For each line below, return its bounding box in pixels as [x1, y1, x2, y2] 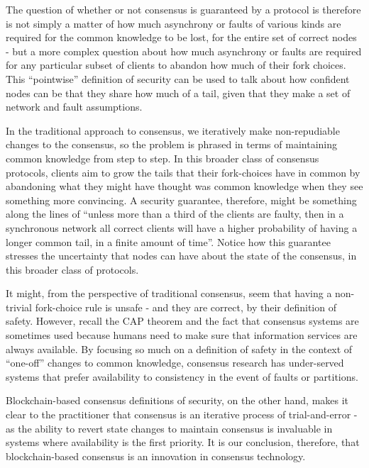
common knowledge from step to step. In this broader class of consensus [6, 150, 319, 165]
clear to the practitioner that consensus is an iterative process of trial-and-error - [6, 407, 358, 422]
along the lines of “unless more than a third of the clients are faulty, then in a [6, 206, 344, 221]
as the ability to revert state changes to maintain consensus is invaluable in [6, 420, 333, 435]
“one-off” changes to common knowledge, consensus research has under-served [6, 355, 344, 370]
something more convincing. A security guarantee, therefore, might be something [6, 192, 357, 207]
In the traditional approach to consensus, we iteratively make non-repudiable [6, 123, 340, 138]
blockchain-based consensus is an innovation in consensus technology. [6, 448, 306, 463]
